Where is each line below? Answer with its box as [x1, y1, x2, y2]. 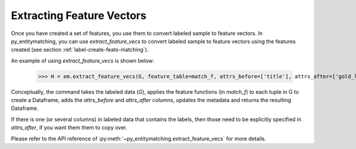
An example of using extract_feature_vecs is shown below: [11, 57, 154, 64]
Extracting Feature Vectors [11, 9, 147, 22]
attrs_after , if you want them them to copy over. [11, 124, 128, 131]
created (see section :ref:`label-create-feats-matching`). [11, 46, 149, 53]
